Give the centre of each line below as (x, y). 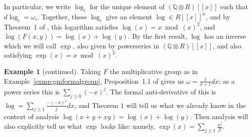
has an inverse (225, 36)
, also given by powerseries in (116, 45)
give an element (129, 16)
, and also (227, 45)
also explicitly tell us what (43, 126)
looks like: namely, (128, 126)
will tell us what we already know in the (186, 105)
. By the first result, (158, 36)
